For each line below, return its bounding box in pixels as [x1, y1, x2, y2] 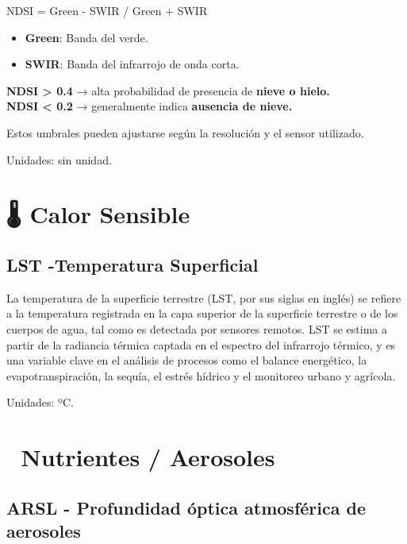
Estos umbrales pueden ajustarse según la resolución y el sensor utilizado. [6, 124, 364, 141]
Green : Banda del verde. [25, 29, 148, 45]
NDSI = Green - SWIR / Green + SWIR [6, 2, 208, 18]
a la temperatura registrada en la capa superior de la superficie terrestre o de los [6, 305, 398, 322]
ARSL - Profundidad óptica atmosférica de [6, 495, 366, 519]
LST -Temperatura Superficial [6, 252, 259, 276]
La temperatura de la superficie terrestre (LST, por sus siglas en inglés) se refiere [6, 289, 401, 306]
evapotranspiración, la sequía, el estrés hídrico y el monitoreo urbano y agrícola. [6, 367, 396, 384]
